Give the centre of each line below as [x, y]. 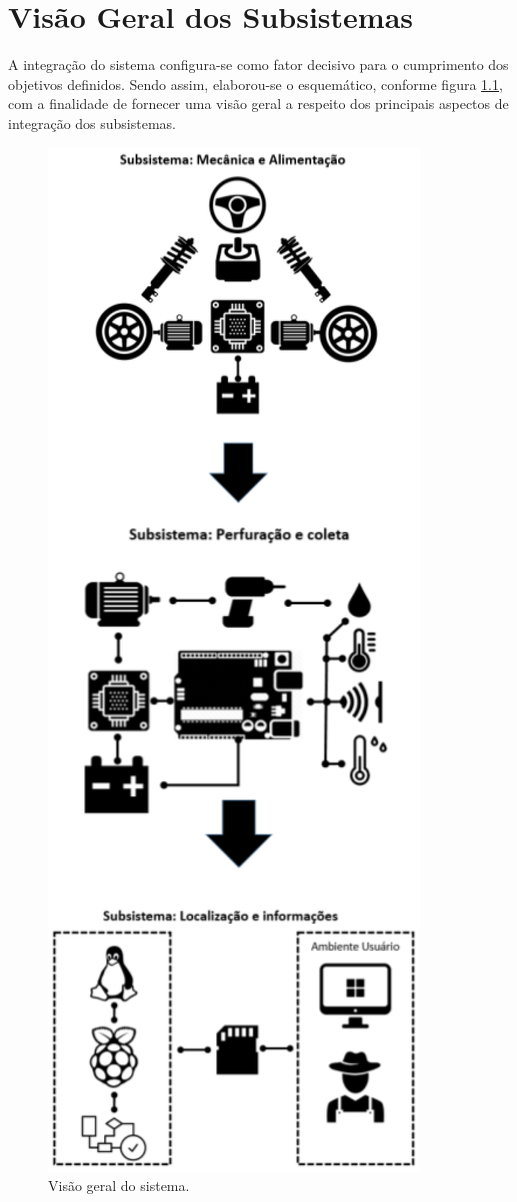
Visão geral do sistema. [119, 1185]
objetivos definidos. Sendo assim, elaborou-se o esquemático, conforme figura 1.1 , [255, 83]
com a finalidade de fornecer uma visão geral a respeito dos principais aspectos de [258, 103]
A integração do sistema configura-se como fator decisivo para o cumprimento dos [258, 64]
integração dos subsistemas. [92, 122]
